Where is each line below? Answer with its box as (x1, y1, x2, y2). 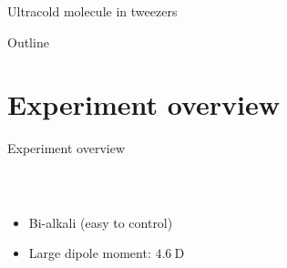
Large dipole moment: (28, 243, 151, 263)
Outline (7, 32, 49, 51)
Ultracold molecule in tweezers (7, 2, 178, 20)
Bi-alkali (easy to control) (28, 212, 173, 232)
